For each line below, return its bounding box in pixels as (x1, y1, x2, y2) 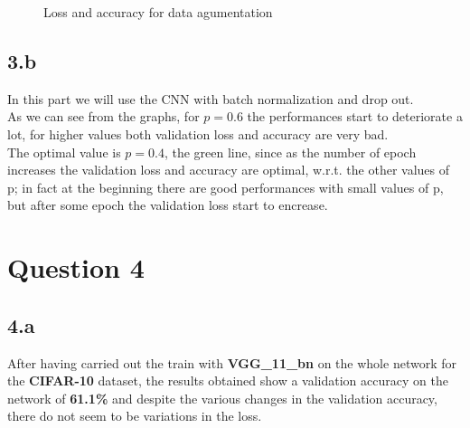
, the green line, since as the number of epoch (164, 142, 417, 161)
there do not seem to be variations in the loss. (7, 406, 262, 425)
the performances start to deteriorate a (247, 107, 463, 126)
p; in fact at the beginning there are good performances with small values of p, (7, 177, 444, 196)
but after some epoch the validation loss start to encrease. (7, 195, 328, 214)
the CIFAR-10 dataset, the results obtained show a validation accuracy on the (7, 371, 448, 390)
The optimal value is (7, 142, 121, 161)
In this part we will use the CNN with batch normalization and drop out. (7, 89, 414, 108)
